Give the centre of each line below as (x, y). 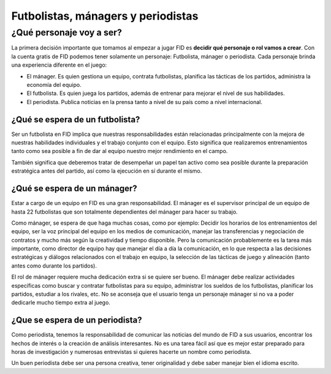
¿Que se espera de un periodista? (77, 320)
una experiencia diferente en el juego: (59, 65)
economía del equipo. (54, 84)
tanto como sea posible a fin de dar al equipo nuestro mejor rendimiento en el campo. (120, 151)
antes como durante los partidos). (54, 266)
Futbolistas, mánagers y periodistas (105, 16)
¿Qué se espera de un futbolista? (76, 119)
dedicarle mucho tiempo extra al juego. (61, 302)
